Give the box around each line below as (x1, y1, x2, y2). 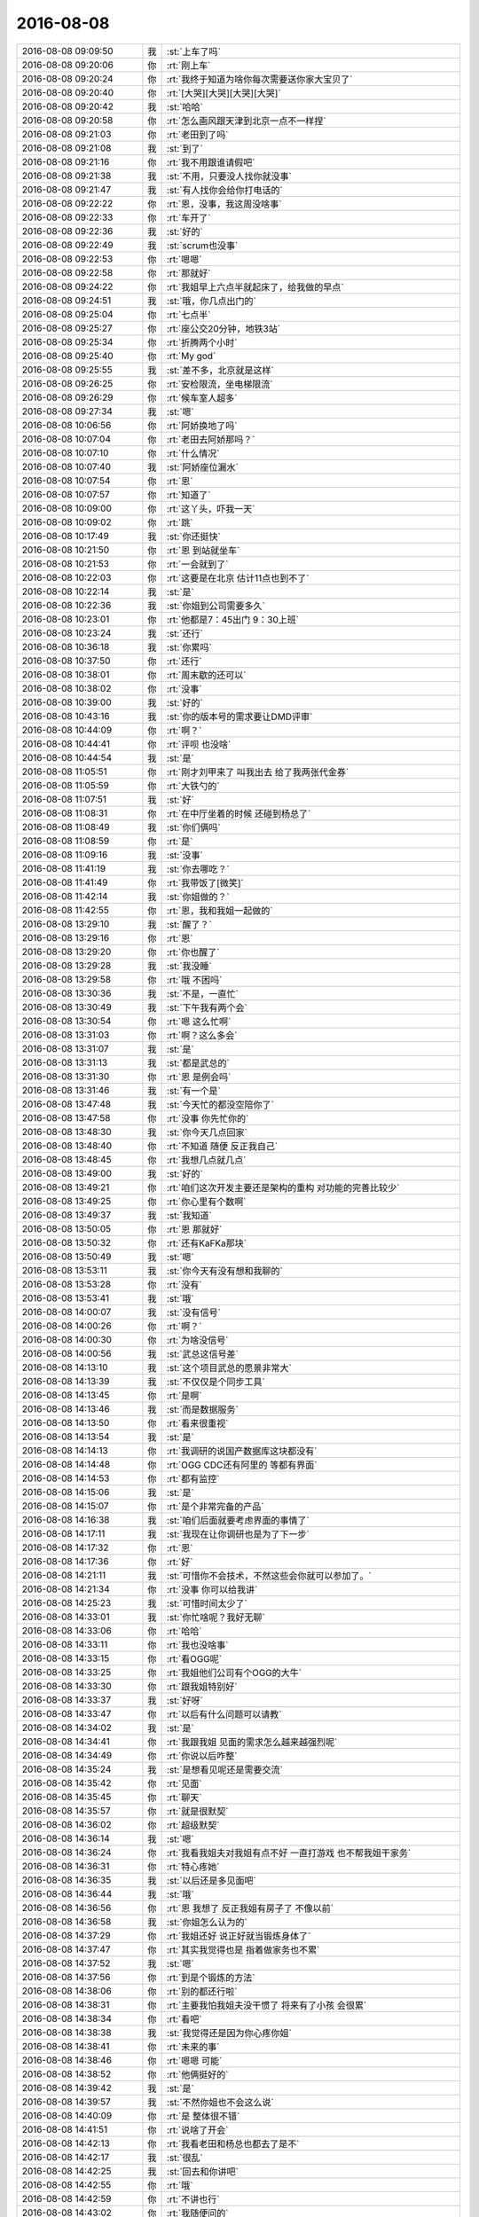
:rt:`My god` (166, 349, 216, 362)
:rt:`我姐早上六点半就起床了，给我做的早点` (166, 280, 344, 293)
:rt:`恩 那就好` (166, 1223, 223, 1235)
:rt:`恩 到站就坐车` (166, 544, 240, 556)
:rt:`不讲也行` (166, 2193, 220, 2205)
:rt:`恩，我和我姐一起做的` (166, 905, 273, 917)
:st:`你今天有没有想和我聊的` (166, 1265, 284, 1277)
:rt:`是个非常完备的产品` (166, 1500, 264, 1512)
